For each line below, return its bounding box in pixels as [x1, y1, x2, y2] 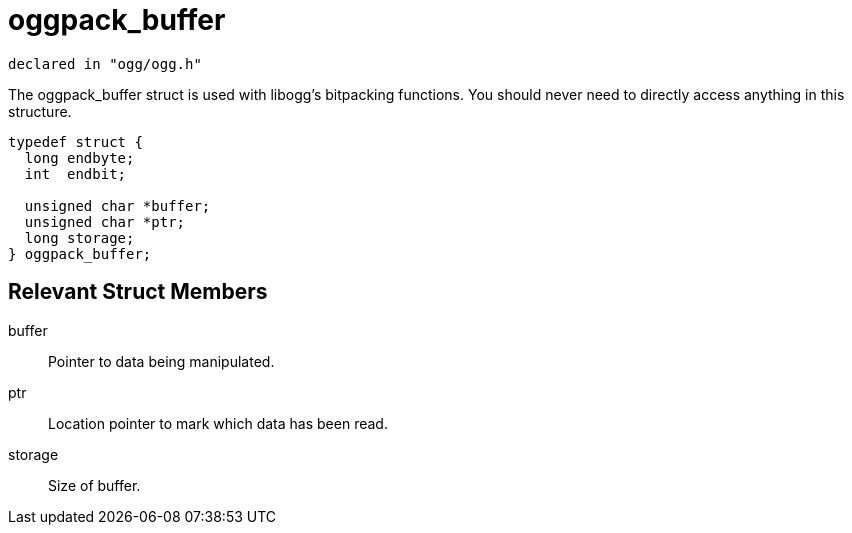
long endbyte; [24, 149, 135, 166]
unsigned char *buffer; [24, 197, 211, 214]
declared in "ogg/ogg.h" [8, 55, 202, 72]
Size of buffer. [48, 476, 141, 494]
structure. [8, 102, 72, 120]
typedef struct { [8, 133, 143, 150]
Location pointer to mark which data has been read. [48, 414, 388, 432]
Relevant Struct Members [8, 279, 268, 305]
